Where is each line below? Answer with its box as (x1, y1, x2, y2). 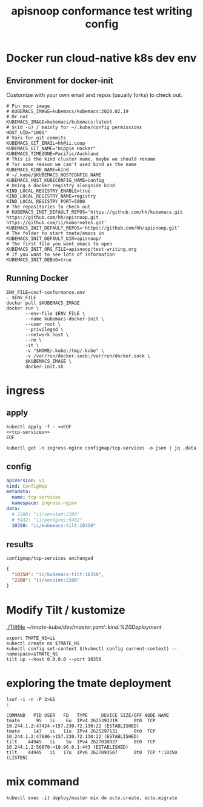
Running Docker (6, 273, 68, 284)
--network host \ (25, 331, 69, 337)
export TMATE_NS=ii (6, 635, 56, 641)
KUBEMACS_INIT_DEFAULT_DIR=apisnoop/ (6, 236, 102, 242)
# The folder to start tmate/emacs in (6, 230, 104, 236)
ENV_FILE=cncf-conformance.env (6, 289, 85, 295)
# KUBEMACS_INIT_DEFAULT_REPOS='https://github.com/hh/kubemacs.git (6, 209, 183, 215)
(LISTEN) (6, 754, 28, 761)
